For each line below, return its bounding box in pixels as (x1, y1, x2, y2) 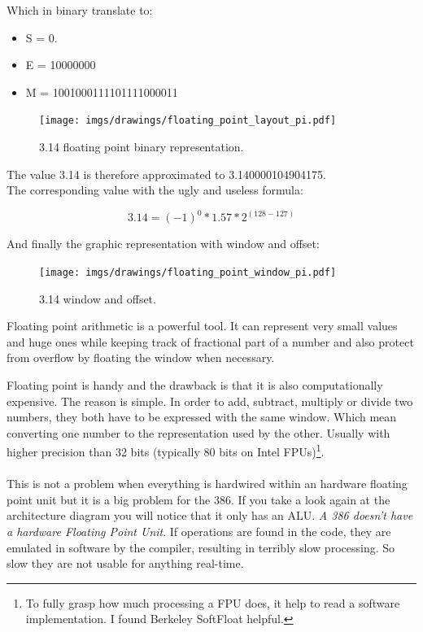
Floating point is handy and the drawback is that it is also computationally (7, 376, 383, 393)
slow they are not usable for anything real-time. (7, 555, 244, 572)
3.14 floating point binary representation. (39, 138, 244, 155)
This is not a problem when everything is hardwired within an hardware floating (7, 475, 408, 492)
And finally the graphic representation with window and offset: (7, 235, 320, 252)
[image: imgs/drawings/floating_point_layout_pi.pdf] (39, 115, 337, 127)
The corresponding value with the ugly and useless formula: (7, 181, 303, 198)
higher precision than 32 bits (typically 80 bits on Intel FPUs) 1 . (7, 441, 325, 460)
